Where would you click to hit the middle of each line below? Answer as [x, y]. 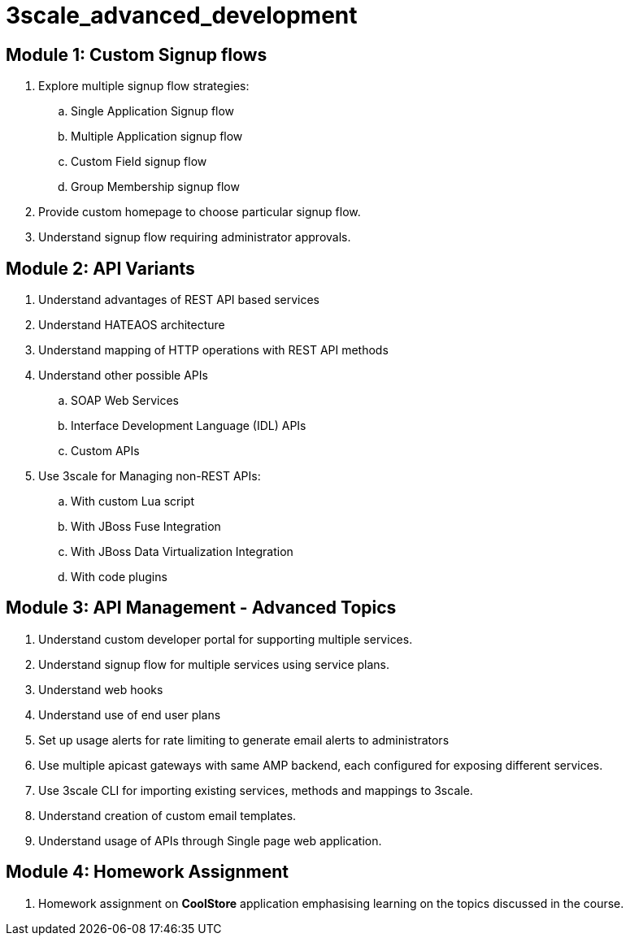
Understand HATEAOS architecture [132, 325]
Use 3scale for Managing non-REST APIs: [150, 476]
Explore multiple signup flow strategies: [144, 86]
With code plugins [119, 577]
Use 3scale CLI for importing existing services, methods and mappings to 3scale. [256, 790]
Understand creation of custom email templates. [167, 815]
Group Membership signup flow [155, 187]
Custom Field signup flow [139, 162]
